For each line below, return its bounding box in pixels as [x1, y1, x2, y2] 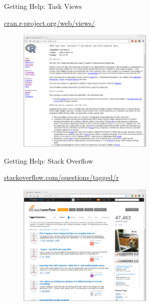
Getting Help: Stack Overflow [4, 155, 93, 166]
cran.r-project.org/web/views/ [4, 17, 95, 28]
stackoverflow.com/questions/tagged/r [4, 172, 119, 182]
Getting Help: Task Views [4, 1, 82, 11]
